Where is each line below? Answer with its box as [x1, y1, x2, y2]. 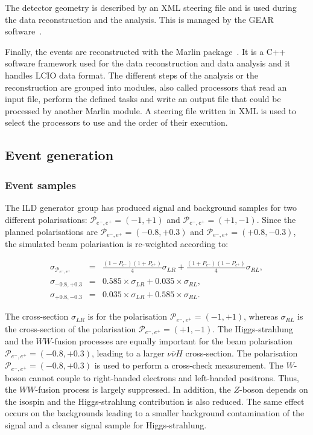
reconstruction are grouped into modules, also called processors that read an [5, 80, 287, 93]
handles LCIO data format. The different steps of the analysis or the [5, 68, 258, 81]
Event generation [5, 146, 114, 164]
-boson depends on [239, 383, 308, 396]
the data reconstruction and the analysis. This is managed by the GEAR [5, 13, 274, 25]
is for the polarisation [87, 310, 168, 323]
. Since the [256, 213, 296, 225]
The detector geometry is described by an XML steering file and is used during [5, 1, 297, 13]
